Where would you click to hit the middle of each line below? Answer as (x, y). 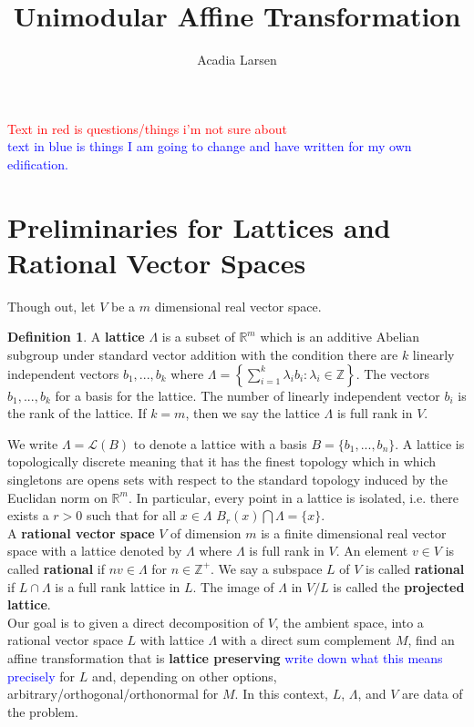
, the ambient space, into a (349, 622)
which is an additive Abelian (340, 337)
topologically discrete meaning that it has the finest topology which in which (222, 461)
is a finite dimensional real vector (354, 532)
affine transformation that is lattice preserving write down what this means (225, 657)
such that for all (131, 515)
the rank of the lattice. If (77, 413)
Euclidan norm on (57, 497)
